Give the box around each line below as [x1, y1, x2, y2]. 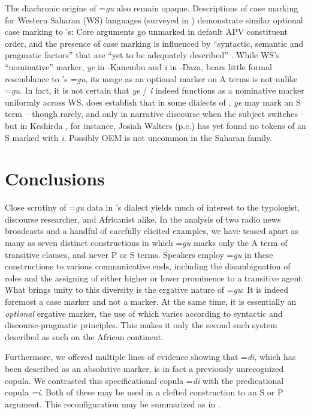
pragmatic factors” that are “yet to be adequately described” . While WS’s [5, 49, 280, 61]
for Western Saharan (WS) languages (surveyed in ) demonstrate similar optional [5, 13, 303, 26]
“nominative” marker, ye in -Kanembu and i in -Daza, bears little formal [5, 60, 272, 73]
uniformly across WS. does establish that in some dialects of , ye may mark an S [5, 95, 301, 108]
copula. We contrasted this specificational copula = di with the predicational [5, 374, 284, 386]
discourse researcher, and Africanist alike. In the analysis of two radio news [5, 212, 281, 225]
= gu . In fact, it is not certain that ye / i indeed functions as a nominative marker [5, 84, 304, 97]
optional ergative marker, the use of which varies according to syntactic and [5, 307, 283, 319]
